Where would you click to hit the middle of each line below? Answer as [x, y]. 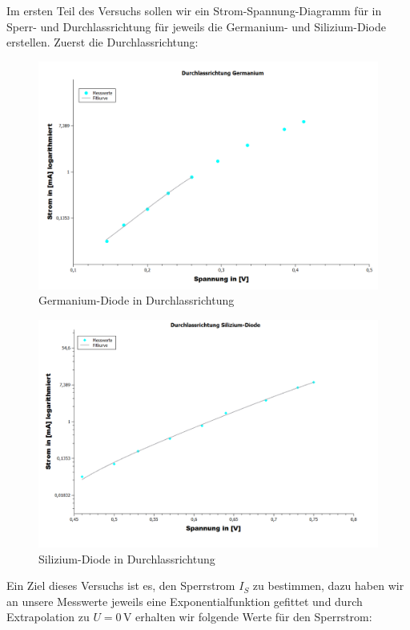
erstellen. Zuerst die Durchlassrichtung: [102, 42]
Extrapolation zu [48, 617]
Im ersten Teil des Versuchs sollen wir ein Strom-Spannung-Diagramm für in [194, 10]
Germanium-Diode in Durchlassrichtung [137, 300]
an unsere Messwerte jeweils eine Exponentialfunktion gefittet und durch [185, 601]
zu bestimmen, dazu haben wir [328, 586]
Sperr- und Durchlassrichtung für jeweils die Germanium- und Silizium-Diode [196, 26]
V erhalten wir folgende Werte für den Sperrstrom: [247, 617]
